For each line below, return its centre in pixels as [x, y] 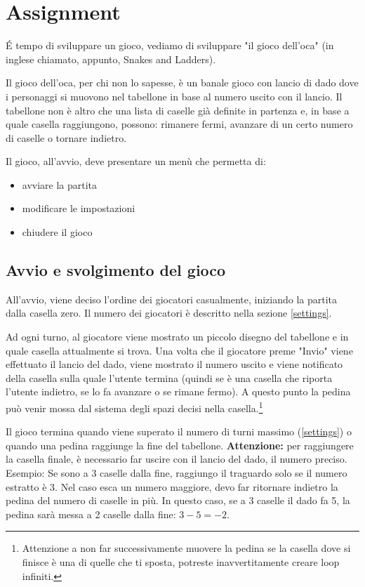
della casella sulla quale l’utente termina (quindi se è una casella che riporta [169, 377]
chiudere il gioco [57, 232]
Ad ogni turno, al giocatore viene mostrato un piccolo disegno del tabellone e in [177, 337]
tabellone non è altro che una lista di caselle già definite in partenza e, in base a [178, 110]
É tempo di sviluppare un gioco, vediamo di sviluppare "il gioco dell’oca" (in [170, 45]
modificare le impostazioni [79, 208]
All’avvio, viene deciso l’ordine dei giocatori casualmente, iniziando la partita [172, 299]
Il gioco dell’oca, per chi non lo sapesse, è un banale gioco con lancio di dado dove [182, 83]
